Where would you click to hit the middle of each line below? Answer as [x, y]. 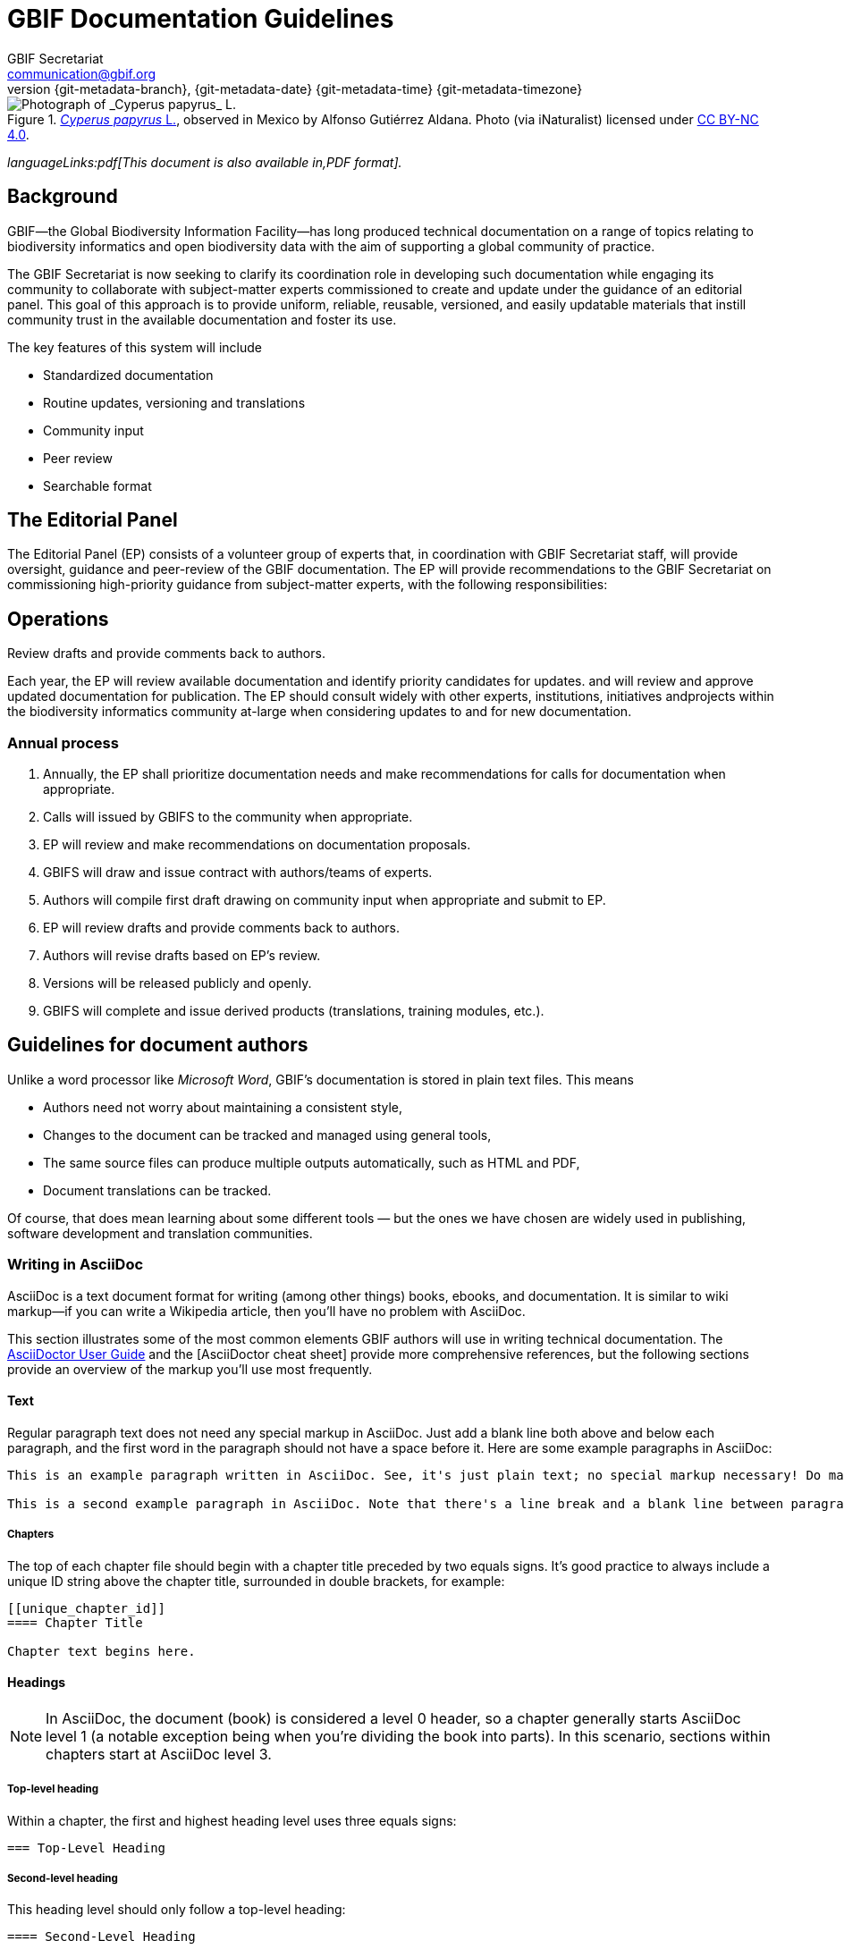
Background [63, 197]
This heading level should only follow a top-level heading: [177, 1910]
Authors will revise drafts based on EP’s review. [182, 956]
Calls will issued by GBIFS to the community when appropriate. [228, 817]
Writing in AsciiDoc [76, 1265]
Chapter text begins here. [101, 1651]
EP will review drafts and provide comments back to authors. [222, 928]
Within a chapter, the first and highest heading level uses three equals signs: [232, 1820]
